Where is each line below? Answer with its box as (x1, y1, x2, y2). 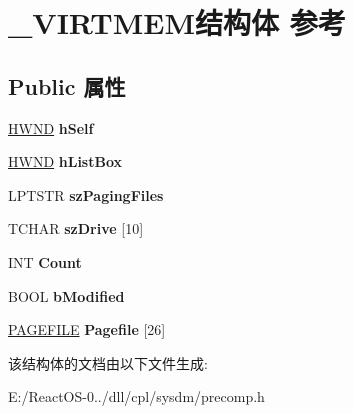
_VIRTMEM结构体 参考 (8, 2, 346, 43)
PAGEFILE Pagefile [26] (8, 319, 166, 340)
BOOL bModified (8, 285, 125, 306)
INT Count (8, 251, 82, 272)
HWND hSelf (8, 117, 94, 138)
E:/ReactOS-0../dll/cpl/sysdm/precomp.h (8, 386, 265, 407)
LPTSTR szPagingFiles (8, 184, 164, 205)
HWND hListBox (8, 151, 123, 172)
